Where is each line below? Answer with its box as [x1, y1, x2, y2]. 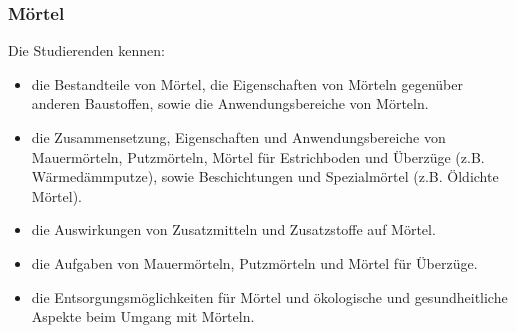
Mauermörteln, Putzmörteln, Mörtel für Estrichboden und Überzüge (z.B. [31, 146, 485, 167]
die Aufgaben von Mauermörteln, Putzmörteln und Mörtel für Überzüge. [31, 252, 478, 273]
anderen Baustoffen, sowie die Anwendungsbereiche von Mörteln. [31, 93, 429, 114]
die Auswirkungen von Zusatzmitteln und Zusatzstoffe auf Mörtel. [31, 219, 436, 240]
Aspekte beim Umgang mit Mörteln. [31, 306, 255, 327]
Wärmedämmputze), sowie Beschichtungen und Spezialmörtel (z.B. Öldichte [31, 166, 499, 187]
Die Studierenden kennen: [8, 40, 165, 61]
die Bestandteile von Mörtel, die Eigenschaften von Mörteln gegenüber [31, 73, 463, 94]
